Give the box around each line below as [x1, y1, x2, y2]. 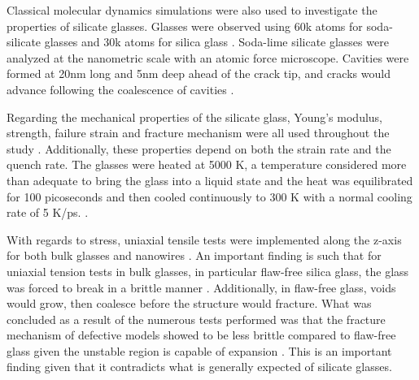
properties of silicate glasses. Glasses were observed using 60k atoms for [7, 17, 363, 34]
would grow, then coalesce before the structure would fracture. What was [7, 295, 372, 312]
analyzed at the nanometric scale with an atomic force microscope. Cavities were [7, 49, 409, 66]
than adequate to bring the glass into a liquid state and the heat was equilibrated [7, 171, 413, 188]
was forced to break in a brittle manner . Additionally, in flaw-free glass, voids [7, 279, 396, 296]
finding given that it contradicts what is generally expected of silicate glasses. [7, 358, 392, 375]
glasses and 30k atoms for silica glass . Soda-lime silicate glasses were [44, 33, 389, 50]
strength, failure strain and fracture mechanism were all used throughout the [7, 124, 390, 141]
